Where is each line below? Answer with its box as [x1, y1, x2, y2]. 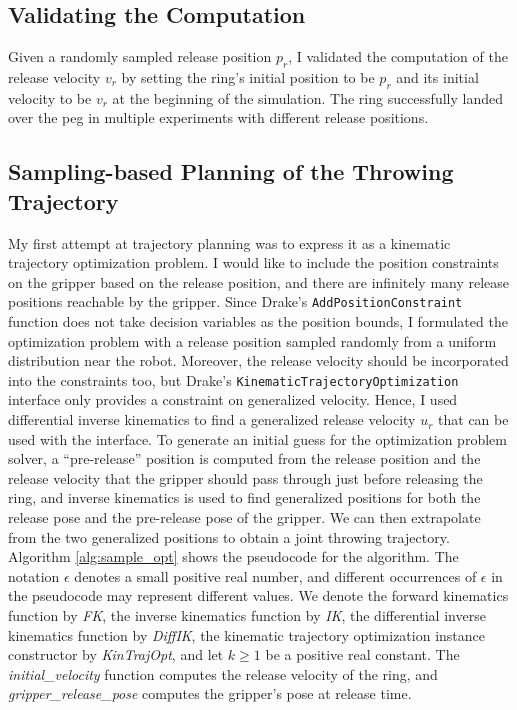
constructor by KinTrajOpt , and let [8, 644, 224, 665]
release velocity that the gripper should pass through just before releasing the [8, 467, 483, 488]
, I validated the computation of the [288, 46, 508, 67]
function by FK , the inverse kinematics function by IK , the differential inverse [8, 604, 486, 625]
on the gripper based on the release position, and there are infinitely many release [8, 271, 510, 292]
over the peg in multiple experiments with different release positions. [8, 107, 429, 128]
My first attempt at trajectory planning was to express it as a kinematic [8, 232, 451, 253]
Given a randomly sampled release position [8, 46, 272, 67]
